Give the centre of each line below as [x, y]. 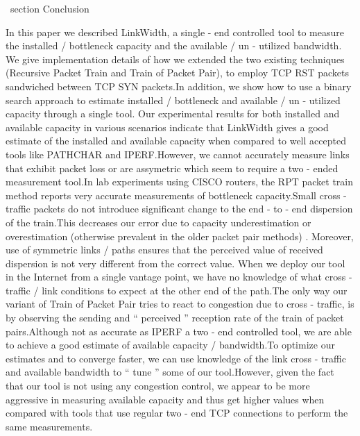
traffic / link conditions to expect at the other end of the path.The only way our [177, 290]
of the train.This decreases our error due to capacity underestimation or [158, 222]
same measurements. [49, 426]
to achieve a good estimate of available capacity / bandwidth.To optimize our [170, 345]
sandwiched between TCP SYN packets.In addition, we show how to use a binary [179, 86]
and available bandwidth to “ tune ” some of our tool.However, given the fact [170, 372]
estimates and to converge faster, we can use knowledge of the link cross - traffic [176, 358]
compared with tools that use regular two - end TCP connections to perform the [177, 413]
